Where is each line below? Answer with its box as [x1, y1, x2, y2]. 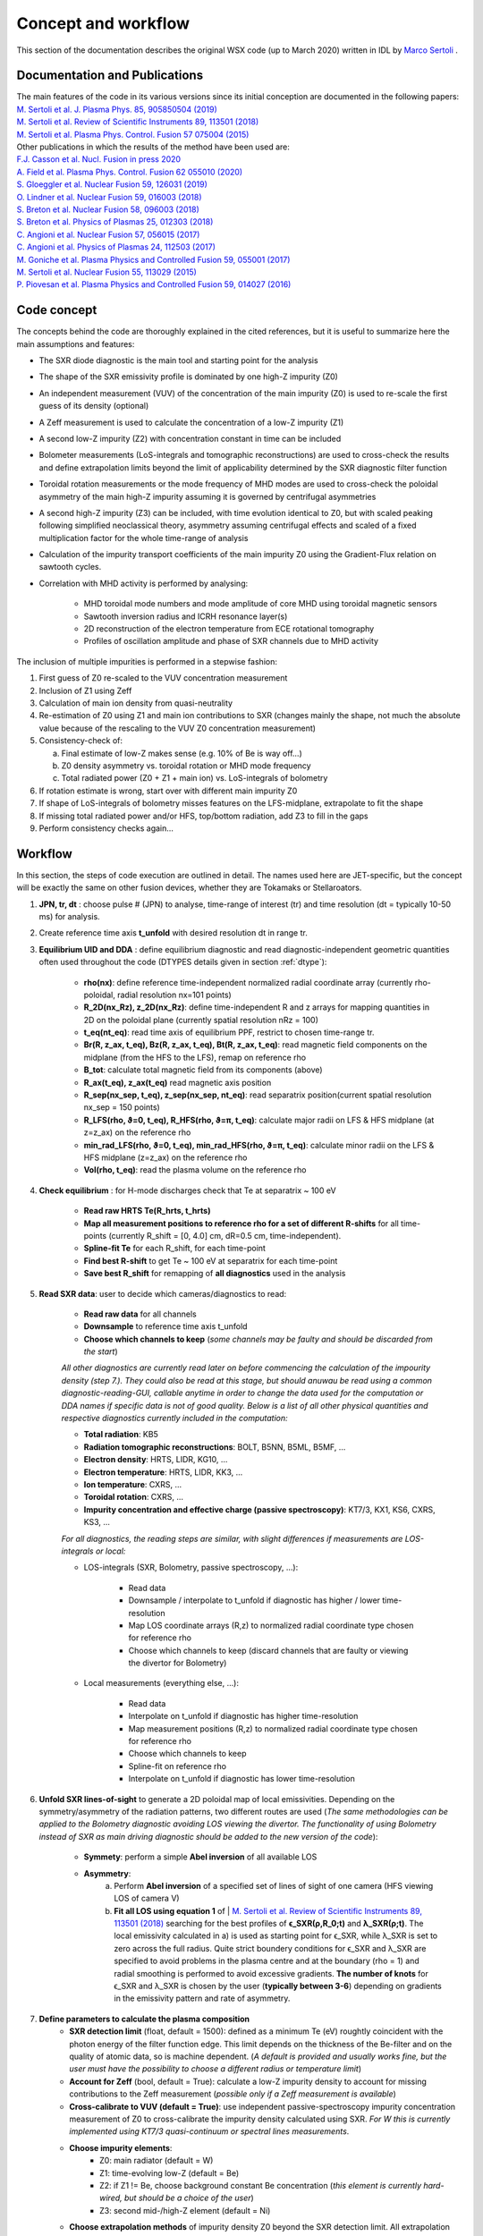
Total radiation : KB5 [83, 1429, 158, 1440]
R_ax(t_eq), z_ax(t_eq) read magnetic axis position [83, 1077, 272, 1088]
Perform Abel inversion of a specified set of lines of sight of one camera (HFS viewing [114, 1880, 434, 1891]
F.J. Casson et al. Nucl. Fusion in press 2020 [16, 154, 182, 165]
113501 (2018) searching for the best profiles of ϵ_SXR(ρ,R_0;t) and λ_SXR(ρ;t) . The [114, 1918, 424, 1929]
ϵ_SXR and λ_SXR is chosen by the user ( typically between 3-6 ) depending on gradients [114, 1981, 442, 1992]
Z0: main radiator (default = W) [99, 2156, 214, 2166]
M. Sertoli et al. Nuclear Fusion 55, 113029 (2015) [16, 267, 197, 277]
